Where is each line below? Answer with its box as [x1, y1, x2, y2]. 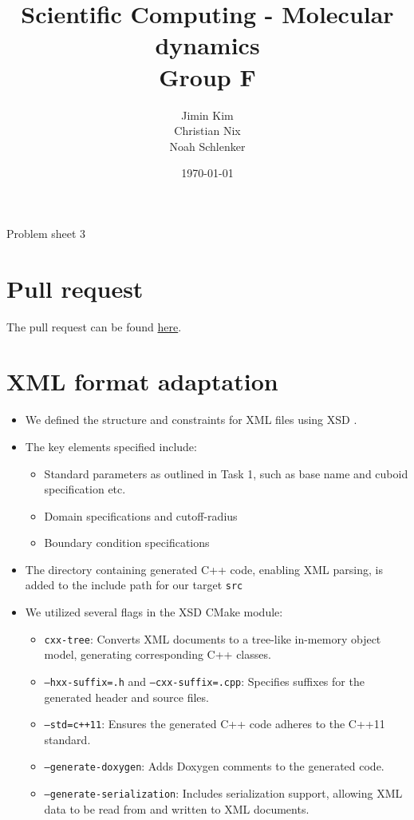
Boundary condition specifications [44, 534, 210, 551]
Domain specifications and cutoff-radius [44, 507, 238, 524]
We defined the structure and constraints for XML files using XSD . [25, 411, 357, 428]
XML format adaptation [6, 365, 278, 398]
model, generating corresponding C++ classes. [44, 646, 271, 663]
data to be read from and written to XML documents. [44, 800, 310, 817]
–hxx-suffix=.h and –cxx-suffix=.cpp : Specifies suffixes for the [44, 672, 365, 689]
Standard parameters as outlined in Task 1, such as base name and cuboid [44, 465, 408, 481]
